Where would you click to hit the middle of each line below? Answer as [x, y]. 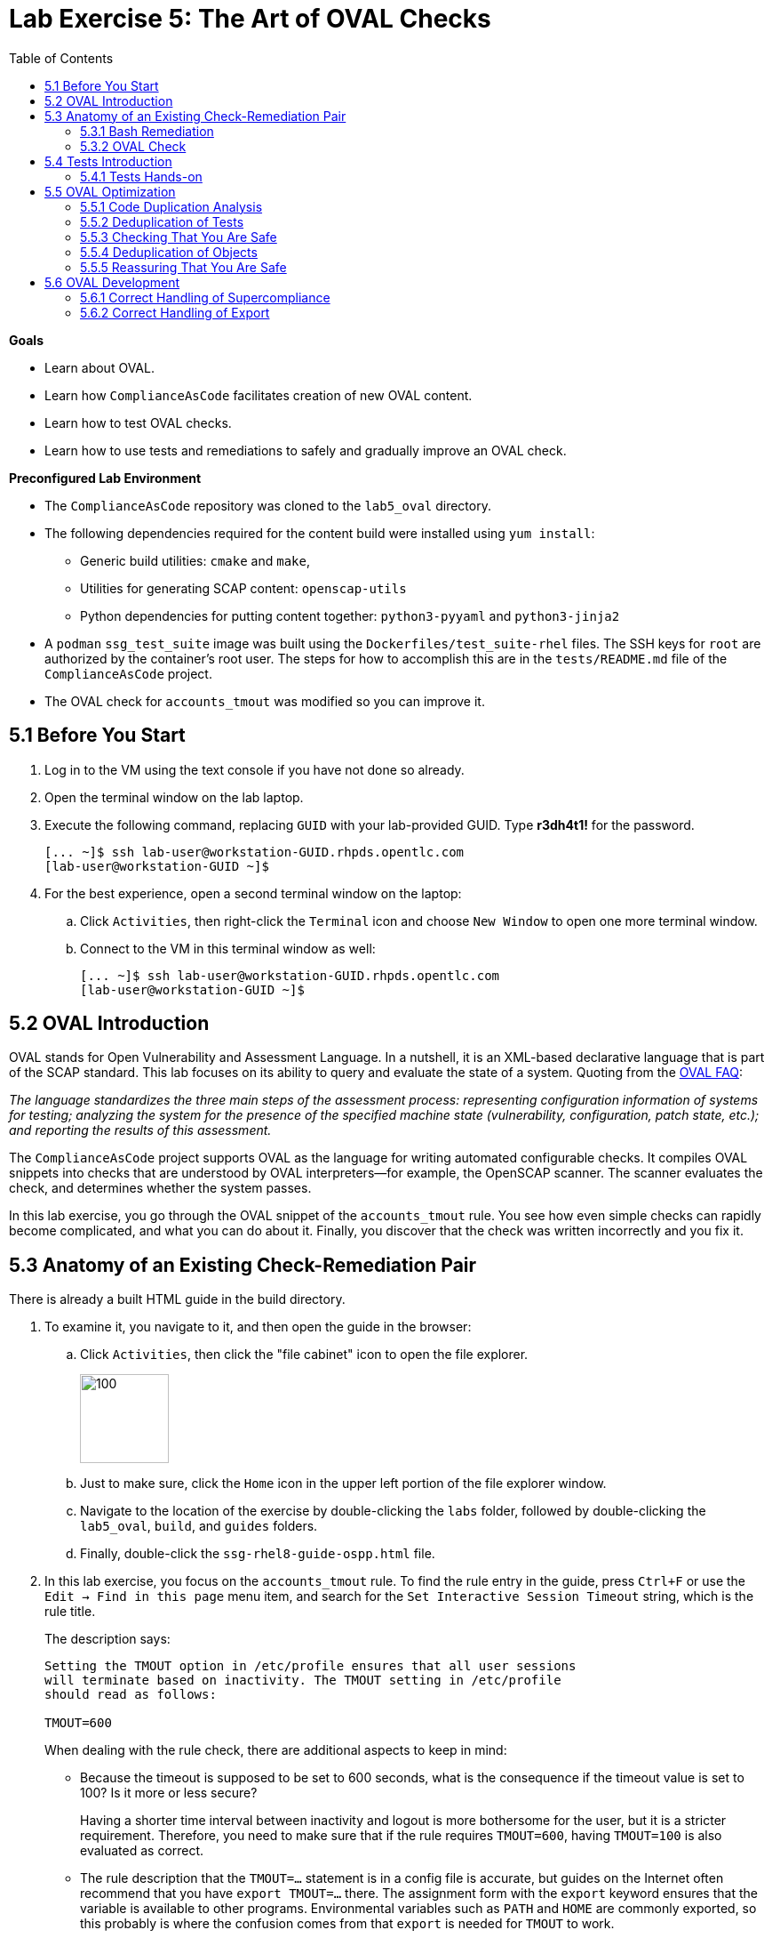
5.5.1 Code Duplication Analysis [171, 206]
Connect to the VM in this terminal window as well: [228, 948]
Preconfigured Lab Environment [105, 478]
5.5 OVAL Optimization [110, 191]
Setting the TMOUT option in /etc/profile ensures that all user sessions [310, 1666]
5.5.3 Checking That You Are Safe [179, 237]
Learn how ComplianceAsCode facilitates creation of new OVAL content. [259, 395]
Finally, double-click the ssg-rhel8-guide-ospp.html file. [258, 1554]
